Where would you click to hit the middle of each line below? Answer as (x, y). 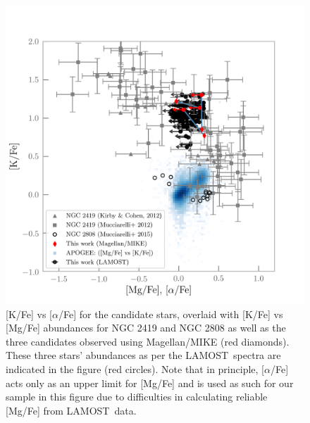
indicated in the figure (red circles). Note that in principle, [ (135, 368)
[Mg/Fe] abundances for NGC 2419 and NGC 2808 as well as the (146, 328)
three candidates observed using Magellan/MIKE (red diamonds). (148, 341)
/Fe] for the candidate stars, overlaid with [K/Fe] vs (170, 314)
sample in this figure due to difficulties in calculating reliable (137, 397)
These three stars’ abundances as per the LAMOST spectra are (143, 355)
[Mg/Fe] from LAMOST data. (71, 410)
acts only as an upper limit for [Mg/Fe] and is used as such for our (150, 383)
